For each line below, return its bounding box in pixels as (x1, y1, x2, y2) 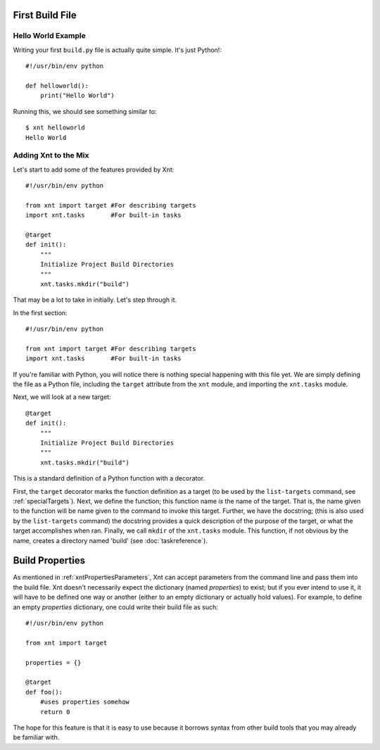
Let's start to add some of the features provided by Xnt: (13, 165, 175, 174)
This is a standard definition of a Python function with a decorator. (13, 474, 205, 483)
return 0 (39, 708, 70, 716)
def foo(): (25, 688, 63, 696)
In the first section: (13, 308, 68, 317)
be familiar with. (13, 733, 60, 742)
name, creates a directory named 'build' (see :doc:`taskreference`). (13, 536, 208, 545)
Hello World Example (13, 31, 86, 41)
